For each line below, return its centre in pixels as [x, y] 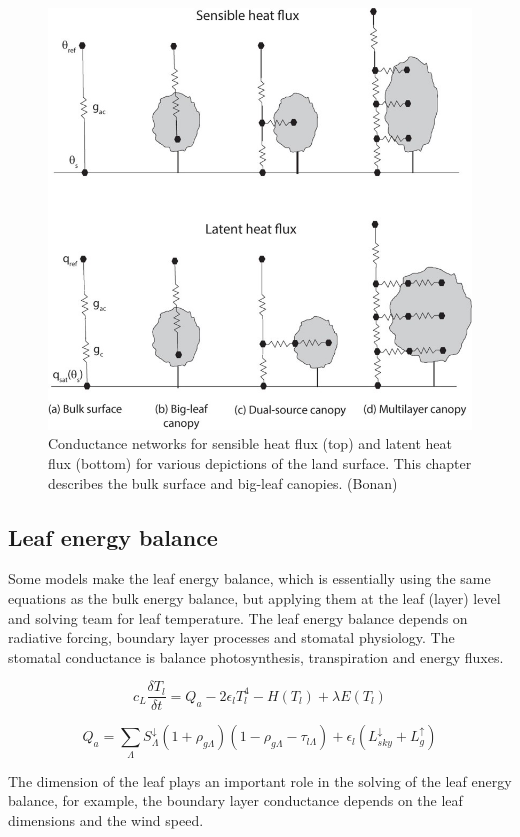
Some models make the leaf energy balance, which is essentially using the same [249, 578]
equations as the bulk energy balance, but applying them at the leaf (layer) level [254, 598]
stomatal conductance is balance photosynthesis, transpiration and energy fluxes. [256, 656]
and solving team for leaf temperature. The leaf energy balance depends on [238, 617]
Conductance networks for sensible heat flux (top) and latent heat [250, 443]
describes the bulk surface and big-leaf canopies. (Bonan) [223, 482]
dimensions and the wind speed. [106, 819]
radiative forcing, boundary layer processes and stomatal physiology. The [231, 637]
